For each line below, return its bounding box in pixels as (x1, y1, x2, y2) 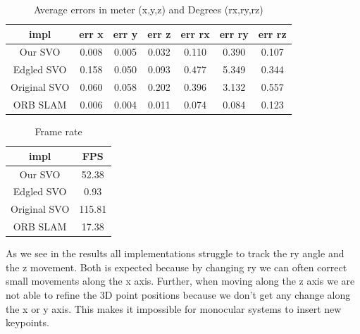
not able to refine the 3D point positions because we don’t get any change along (6, 287, 351, 302)
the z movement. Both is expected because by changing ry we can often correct (6, 259, 347, 274)
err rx (180, 26, 210, 41)
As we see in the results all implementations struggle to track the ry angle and (6, 246, 345, 261)
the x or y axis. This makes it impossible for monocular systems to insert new (6, 301, 342, 316)
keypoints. (6, 315, 49, 330)
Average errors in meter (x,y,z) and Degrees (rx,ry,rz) (33, 2, 263, 16)
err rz (258, 26, 287, 41)
